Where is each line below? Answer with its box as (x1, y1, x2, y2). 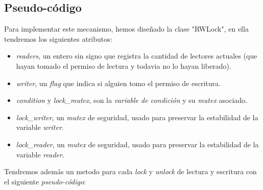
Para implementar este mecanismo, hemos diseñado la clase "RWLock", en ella (4, 23, 249, 34)
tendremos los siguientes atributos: (4, 33, 112, 44)
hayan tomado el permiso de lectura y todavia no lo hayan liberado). (16, 60, 231, 71)
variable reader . (16, 149, 64, 159)
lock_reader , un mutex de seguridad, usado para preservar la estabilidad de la (16, 139, 259, 149)
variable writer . (16, 122, 64, 132)
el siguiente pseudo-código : (4, 176, 86, 186)
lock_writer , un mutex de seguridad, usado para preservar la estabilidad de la (16, 112, 258, 122)
